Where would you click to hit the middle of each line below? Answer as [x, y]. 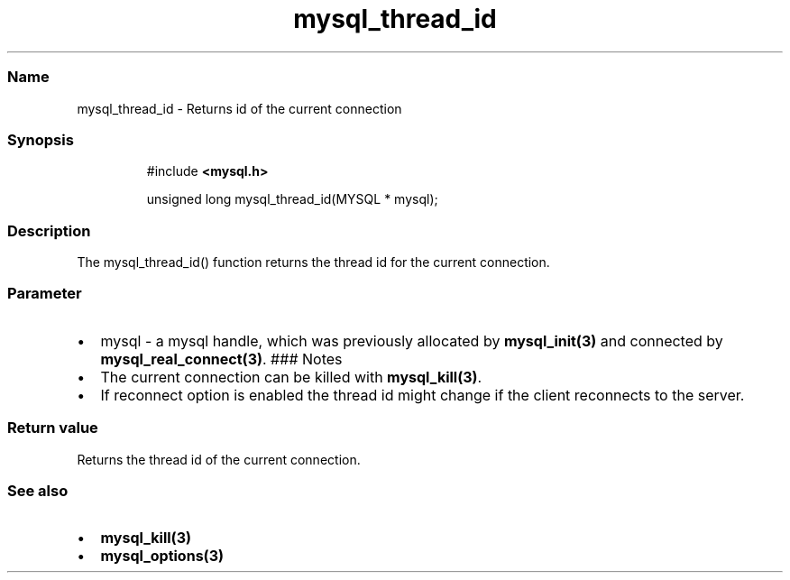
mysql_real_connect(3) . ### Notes [221, 359]
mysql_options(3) [162, 556]
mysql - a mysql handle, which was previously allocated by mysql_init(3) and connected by [412, 341]
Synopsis [41, 139]
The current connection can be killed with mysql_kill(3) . [291, 377]
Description [49, 230]
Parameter [45, 294]
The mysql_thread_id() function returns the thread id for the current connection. [313, 262]
